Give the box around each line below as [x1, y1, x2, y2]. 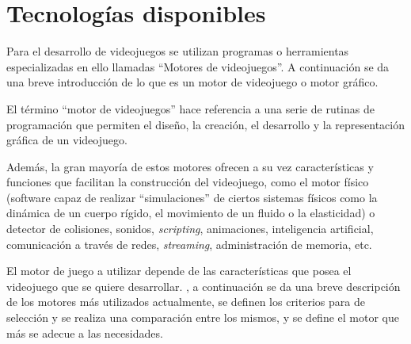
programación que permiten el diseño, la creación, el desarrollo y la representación [6, 116, 405, 132]
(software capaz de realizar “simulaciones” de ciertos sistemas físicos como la [6, 189, 378, 205]
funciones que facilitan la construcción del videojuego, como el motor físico [6, 174, 369, 190]
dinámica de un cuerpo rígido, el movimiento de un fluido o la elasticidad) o [6, 204, 375, 221]
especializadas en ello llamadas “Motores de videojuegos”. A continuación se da [6, 58, 390, 75]
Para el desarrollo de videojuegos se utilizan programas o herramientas [6, 43, 349, 59]
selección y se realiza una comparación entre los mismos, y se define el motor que [6, 309, 399, 326]
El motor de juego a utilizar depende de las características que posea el [6, 262, 352, 279]
